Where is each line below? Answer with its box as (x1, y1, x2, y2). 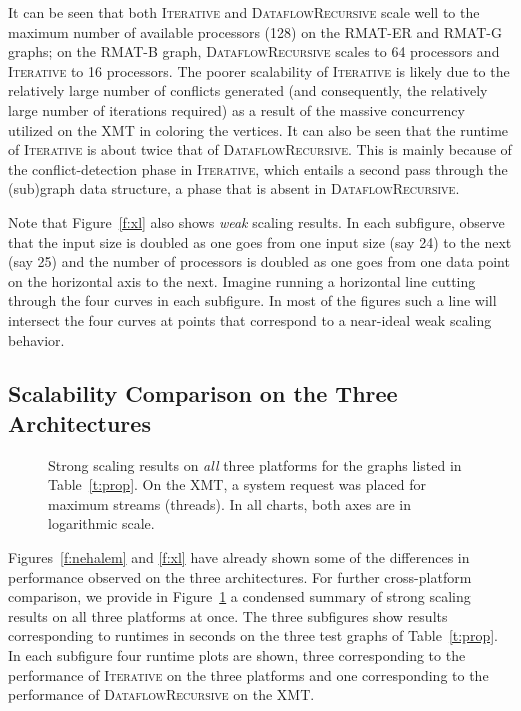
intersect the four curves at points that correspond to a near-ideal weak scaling (8, 309, 492, 330)
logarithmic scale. (48, 513, 155, 534)
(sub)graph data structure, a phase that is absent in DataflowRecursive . (8, 178, 460, 199)
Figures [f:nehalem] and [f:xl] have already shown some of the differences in (8, 547, 470, 568)
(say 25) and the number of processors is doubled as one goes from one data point (8, 251, 510, 272)
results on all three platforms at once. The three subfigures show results (8, 605, 448, 626)
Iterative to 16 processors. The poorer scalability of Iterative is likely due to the (8, 60, 510, 81)
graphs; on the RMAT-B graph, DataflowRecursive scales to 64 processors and (8, 41, 500, 62)
